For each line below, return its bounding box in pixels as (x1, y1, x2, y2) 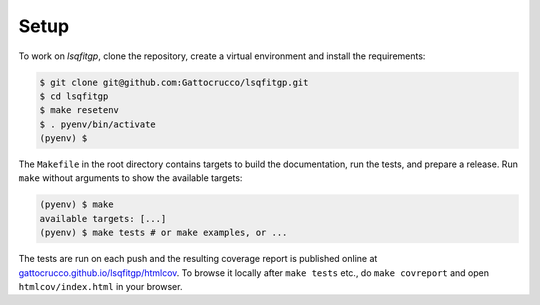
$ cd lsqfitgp (39, 90, 109, 102)
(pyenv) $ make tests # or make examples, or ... (39, 227, 288, 239)
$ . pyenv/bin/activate (39, 118, 157, 130)
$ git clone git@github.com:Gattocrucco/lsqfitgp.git (39, 76, 309, 88)
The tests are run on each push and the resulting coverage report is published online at (18, 253, 378, 265)
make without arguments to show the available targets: (18, 172, 243, 184)
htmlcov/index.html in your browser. (18, 281, 183, 292)
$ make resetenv (39, 105, 120, 116)
